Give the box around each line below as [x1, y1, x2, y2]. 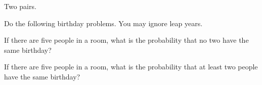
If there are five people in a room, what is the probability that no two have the [4, 35, 249, 45]
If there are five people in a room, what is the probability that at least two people [4, 61, 258, 72]
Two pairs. [4, 1, 36, 11]
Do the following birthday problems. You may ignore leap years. [4, 18, 203, 28]
